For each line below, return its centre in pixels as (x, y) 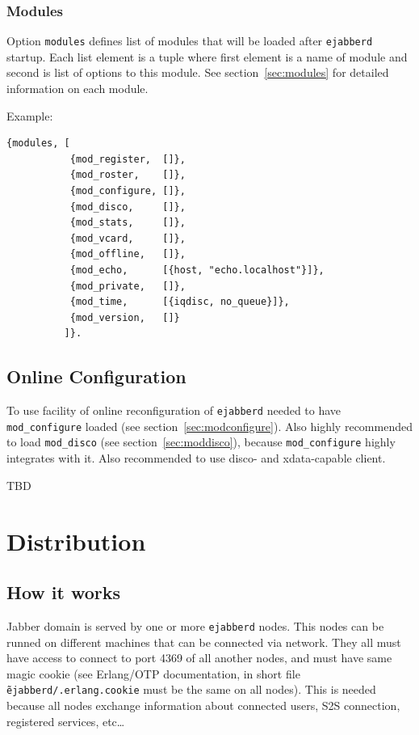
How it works (64, 592)
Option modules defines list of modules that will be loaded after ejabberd (190, 41)
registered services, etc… (66, 721)
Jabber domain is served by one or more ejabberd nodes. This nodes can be (195, 625)
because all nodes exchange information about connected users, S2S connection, (203, 705)
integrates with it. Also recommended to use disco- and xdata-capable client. (196, 458)
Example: (30, 115)
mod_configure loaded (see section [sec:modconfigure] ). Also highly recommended (209, 426)
